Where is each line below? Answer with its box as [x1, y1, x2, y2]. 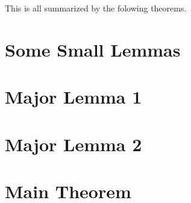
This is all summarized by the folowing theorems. [5, 2, 187, 14]
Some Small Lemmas [5, 37, 181, 61]
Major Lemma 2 [5, 131, 142, 156]
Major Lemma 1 [5, 84, 142, 109]
